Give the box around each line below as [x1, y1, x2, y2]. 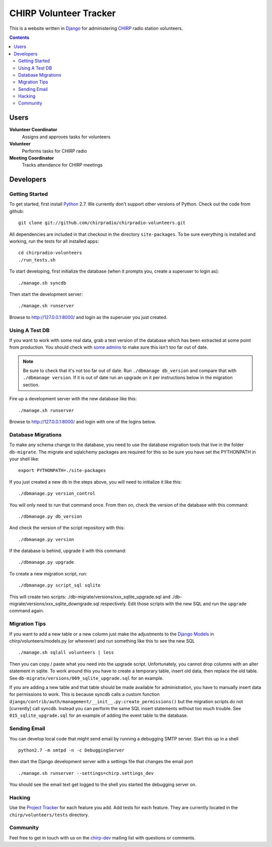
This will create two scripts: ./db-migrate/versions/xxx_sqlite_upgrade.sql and [9, 594, 171, 600]
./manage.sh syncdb [18, 280, 66, 286]
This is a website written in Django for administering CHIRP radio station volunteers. [9, 25, 183, 31]
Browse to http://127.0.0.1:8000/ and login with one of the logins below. [9, 419, 156, 425]
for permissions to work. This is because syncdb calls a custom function [9, 692, 160, 698]
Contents [9, 34, 30, 40]
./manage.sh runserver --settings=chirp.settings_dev [18, 770, 154, 776]
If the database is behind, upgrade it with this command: [9, 548, 126, 554]
